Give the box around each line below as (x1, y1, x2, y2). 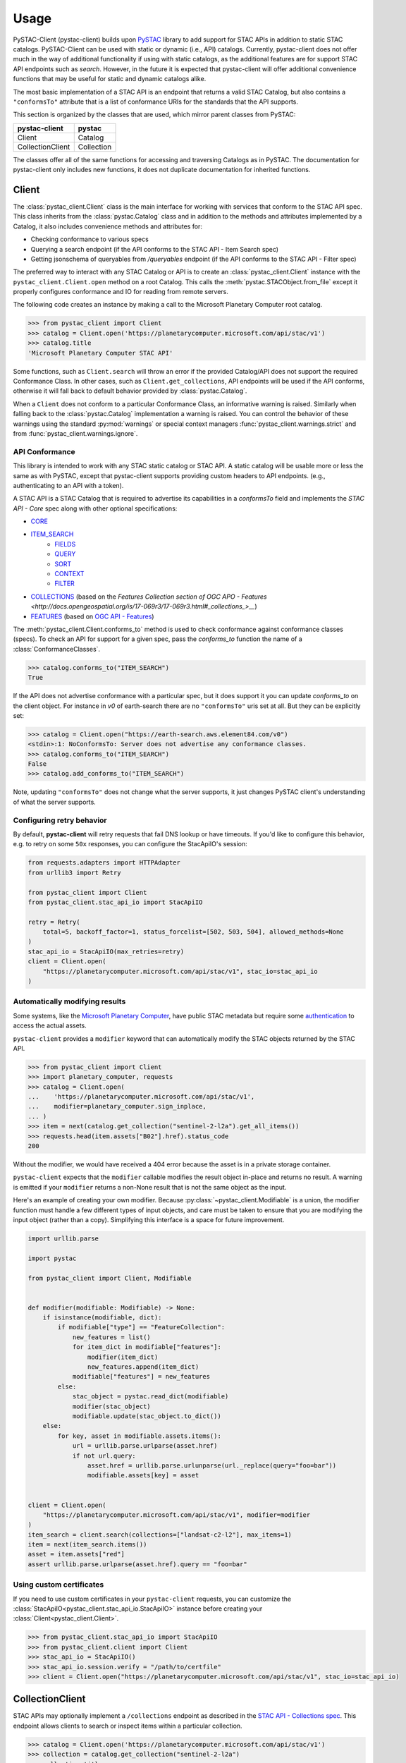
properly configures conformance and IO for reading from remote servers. (13, 288, 229, 296)
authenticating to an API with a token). (13, 481, 124, 489)
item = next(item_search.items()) (27, 1541, 147, 1549)
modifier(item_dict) (87, 1353, 159, 1361)
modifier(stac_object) (72, 1402, 151, 1410)
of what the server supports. (13, 798, 97, 806)
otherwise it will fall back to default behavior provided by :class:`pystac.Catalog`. (13, 386, 247, 395)
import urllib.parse (27, 1234, 99, 1243)
